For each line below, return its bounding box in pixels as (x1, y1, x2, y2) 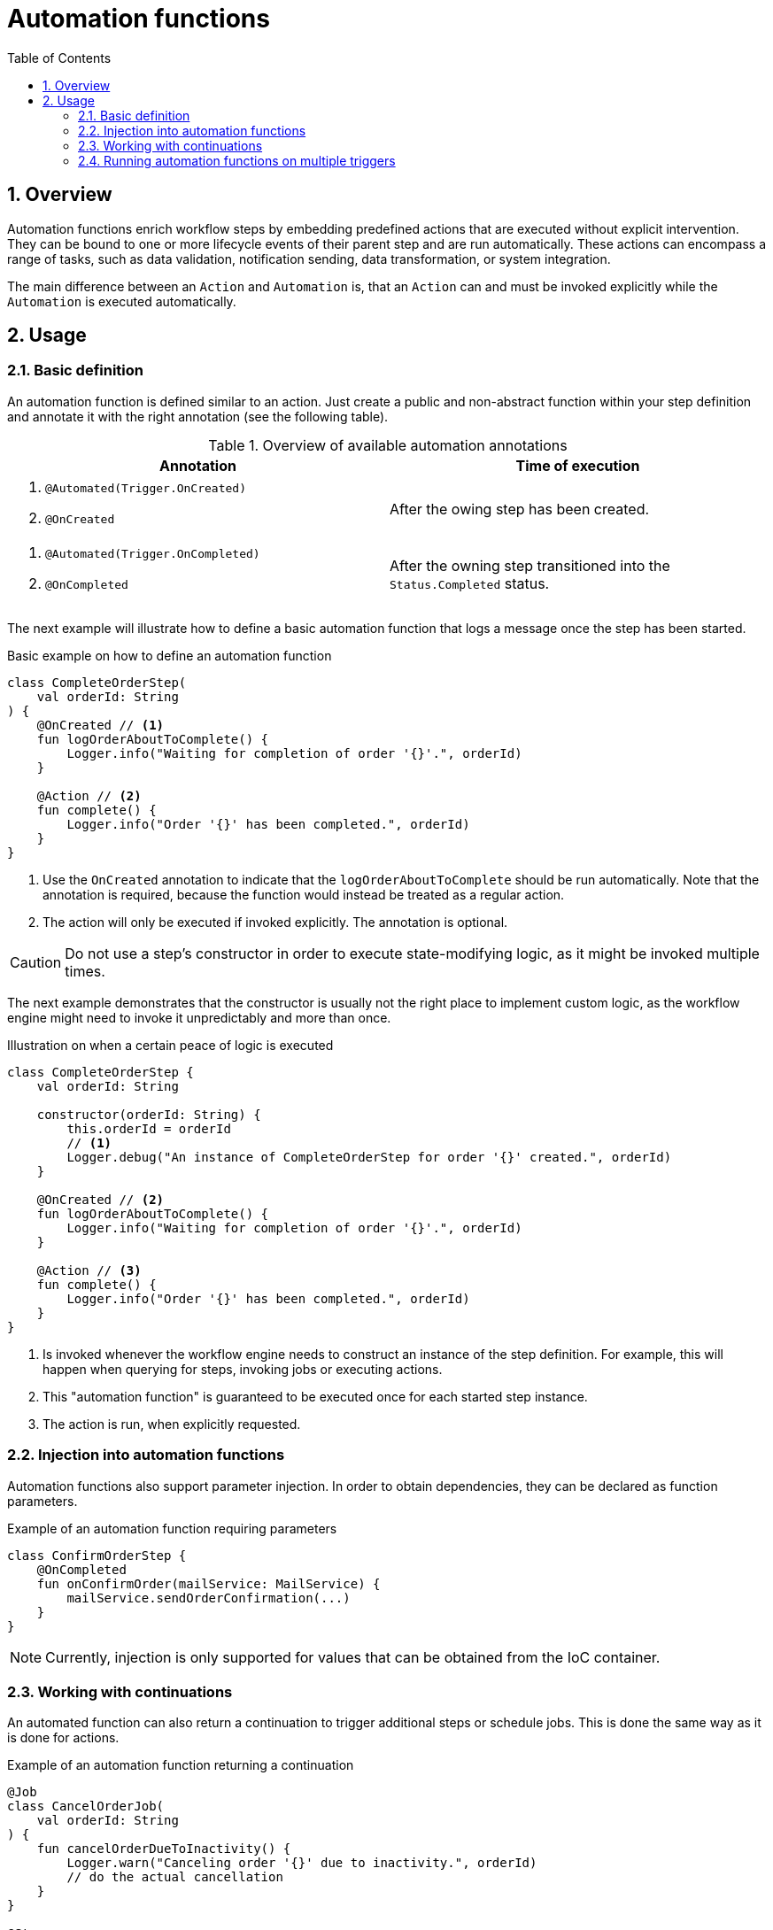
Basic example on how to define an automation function (7, 647, 332, 663)
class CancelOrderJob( (7, 1799, 165, 1814)
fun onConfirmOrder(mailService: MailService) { (36, 1576, 381, 1591)
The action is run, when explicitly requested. (43, 1416, 301, 1432)
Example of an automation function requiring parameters (7, 1520, 337, 1536)
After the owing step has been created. (390, 499, 650, 518)
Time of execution (515, 456, 640, 475)
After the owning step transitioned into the (390, 556, 670, 575)
